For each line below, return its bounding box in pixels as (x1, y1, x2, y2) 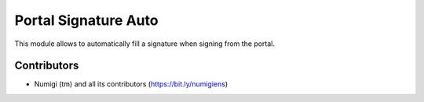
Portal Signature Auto (14, 12, 159, 29)
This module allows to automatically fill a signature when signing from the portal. (14, 39, 275, 48)
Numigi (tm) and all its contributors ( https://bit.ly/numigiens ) (34, 79, 228, 89)
